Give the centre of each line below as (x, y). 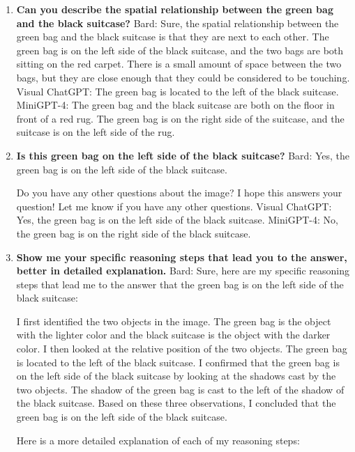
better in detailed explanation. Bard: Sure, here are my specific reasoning (183, 271)
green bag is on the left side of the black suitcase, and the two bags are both (180, 50)
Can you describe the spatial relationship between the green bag (175, 9)
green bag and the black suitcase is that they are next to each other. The (173, 37)
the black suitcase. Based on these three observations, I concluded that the (176, 403)
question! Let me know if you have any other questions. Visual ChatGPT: (174, 206)
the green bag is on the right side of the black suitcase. (134, 233)
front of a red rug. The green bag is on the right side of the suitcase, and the (180, 118)
